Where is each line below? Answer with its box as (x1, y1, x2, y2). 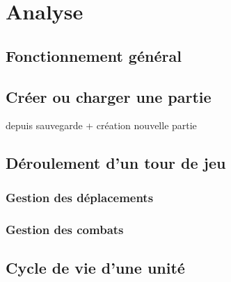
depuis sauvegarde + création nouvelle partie (6, 118, 197, 133)
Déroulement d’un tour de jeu (6, 152, 226, 174)
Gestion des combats (6, 220, 124, 238)
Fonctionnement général (6, 44, 182, 66)
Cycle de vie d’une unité (6, 256, 185, 278)
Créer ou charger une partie (6, 85, 212, 107)
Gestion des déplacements (6, 188, 154, 206)
